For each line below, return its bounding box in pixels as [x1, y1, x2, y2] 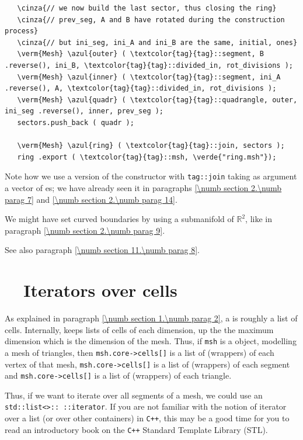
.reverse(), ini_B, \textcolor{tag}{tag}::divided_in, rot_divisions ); [5, 61, 293, 70]
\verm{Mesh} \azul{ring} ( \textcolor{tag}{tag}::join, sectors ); [17, 141, 285, 150]
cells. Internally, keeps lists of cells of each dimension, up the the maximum [5, 323, 274, 335]
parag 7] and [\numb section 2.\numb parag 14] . [5, 193, 177, 205]
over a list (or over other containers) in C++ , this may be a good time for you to [5, 412, 290, 424]
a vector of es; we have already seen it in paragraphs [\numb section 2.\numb [5, 181, 282, 193]
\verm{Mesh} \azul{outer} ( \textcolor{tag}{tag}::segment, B [17, 50, 264, 58]
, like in [245, 213, 273, 225]
